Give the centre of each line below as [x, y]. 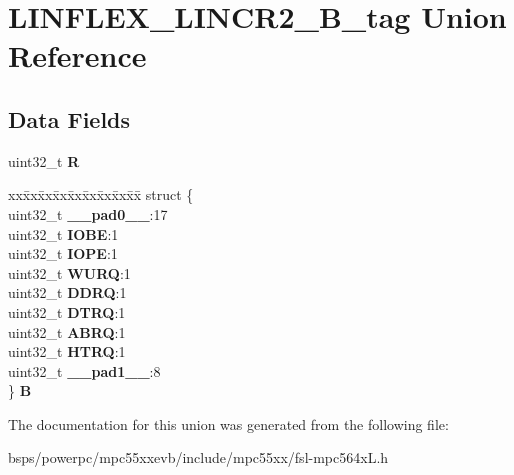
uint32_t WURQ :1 [69, 272]
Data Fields [69, 118]
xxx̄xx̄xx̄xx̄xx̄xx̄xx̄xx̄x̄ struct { [101, 194]
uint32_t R [44, 160]
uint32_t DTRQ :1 [67, 311]
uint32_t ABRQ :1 [67, 331]
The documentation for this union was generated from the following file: [228, 423]
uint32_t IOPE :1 [63, 253]
